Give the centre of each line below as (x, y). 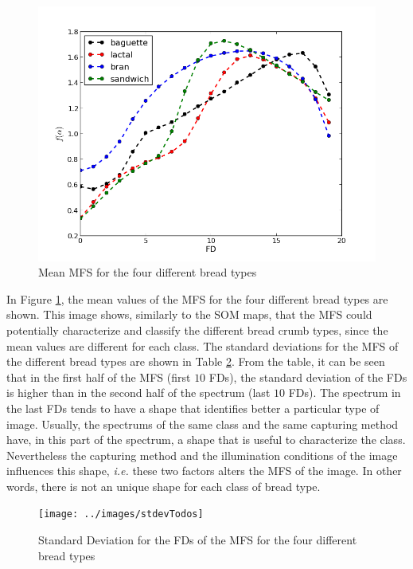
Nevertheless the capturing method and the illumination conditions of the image (202, 455)
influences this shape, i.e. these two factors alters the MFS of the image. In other (204, 471)
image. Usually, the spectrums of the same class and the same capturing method (203, 424)
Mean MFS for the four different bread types (148, 272)
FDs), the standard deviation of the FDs (308, 377)
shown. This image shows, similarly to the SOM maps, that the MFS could (189, 314)
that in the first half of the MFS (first (99, 377)
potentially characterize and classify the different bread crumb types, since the (197, 330)
